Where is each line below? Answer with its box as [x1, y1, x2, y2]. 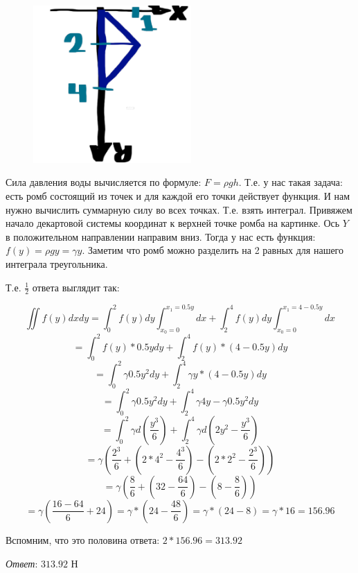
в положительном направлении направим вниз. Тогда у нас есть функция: [6, 229, 316, 243]
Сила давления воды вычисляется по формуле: [6, 175, 202, 189]
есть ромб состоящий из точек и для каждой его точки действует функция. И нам [6, 188, 350, 203]
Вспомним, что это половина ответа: [6, 532, 160, 547]
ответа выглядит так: [32, 280, 120, 294]
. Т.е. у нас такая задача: [238, 175, 343, 189]
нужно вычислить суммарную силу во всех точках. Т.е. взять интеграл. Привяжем [6, 202, 352, 216]
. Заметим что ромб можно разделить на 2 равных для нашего [82, 243, 344, 257]
